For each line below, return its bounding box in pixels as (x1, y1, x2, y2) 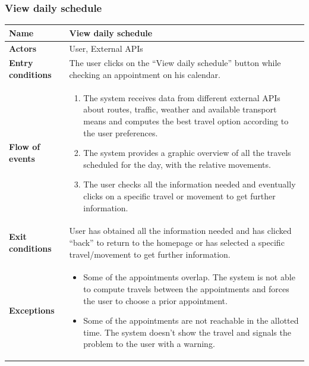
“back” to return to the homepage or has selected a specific (69, 236, 285, 249)
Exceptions (9, 304, 55, 317)
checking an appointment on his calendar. (69, 68, 220, 80)
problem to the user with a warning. (83, 337, 215, 350)
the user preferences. (83, 126, 158, 139)
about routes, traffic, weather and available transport (83, 103, 277, 115)
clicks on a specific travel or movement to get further (83, 190, 276, 202)
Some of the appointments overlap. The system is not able (83, 271, 295, 283)
